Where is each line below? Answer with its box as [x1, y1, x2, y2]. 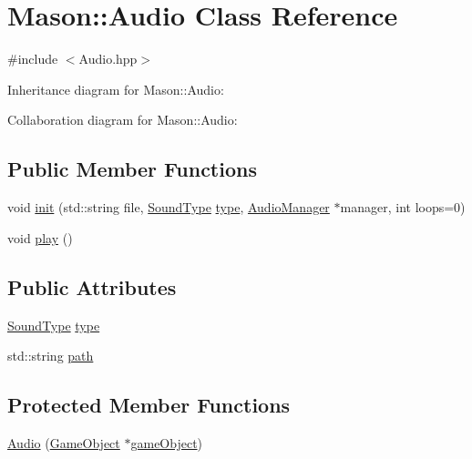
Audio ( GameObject [7, 433, 120, 452]
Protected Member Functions [7, 391, 291, 419]
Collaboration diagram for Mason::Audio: [7, 110, 238, 129]
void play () [7, 228, 73, 247]
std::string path [7, 346, 94, 365]
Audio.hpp [78, 49, 138, 68]
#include [7, 49, 58, 68]
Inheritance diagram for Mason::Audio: [7, 79, 224, 98]
